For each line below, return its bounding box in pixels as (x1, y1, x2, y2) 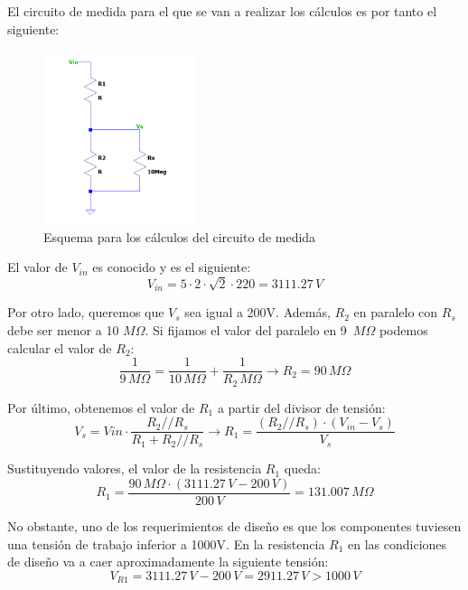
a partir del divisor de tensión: (217, 398, 386, 417)
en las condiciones (348, 534, 447, 553)
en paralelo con (353, 303, 438, 322)
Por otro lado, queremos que (7, 303, 164, 322)
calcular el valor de (7, 338, 112, 357)
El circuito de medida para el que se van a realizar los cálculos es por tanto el (7, 2, 437, 20)
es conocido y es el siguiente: (92, 258, 251, 276)
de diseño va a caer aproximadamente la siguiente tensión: (7, 552, 329, 571)
